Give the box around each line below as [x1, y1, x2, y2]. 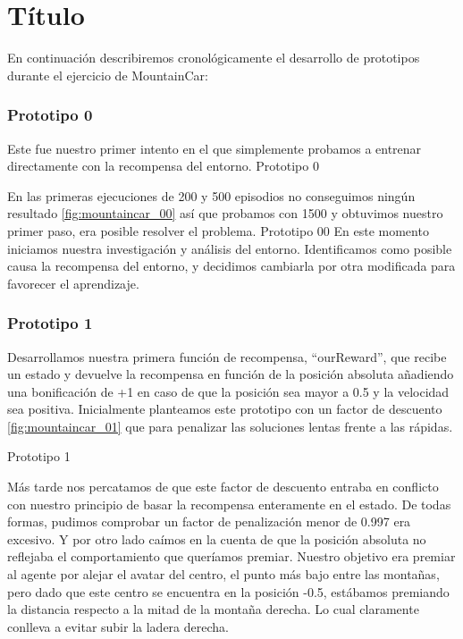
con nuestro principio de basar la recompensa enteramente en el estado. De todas [7, 494, 451, 513]
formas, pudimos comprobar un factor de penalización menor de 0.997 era [7, 512, 411, 531]
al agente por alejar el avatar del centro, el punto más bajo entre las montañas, [7, 565, 440, 584]
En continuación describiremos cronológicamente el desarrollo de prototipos [7, 48, 420, 67]
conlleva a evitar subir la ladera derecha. [7, 617, 229, 635]
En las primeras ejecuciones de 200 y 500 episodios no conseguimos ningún [7, 186, 416, 205]
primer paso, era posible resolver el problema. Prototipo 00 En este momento [7, 221, 429, 240]
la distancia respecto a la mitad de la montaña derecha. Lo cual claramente [7, 600, 419, 618]
